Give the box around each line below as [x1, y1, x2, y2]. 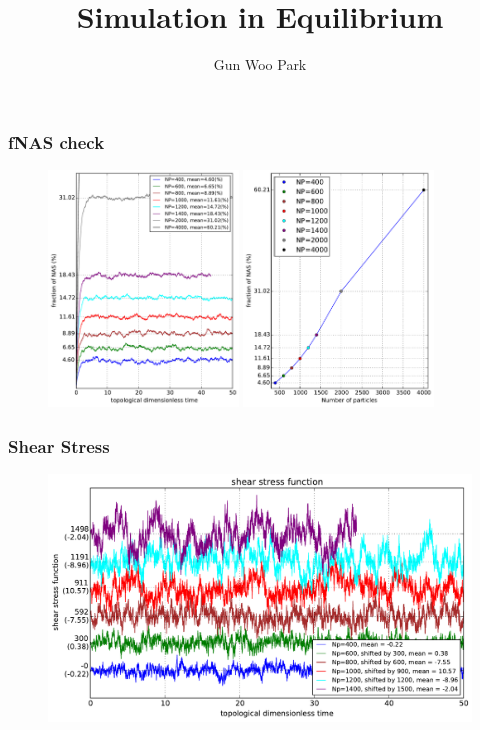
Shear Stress [8, 433, 110, 458]
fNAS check [8, 129, 105, 154]
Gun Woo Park [213, 54, 307, 75]
